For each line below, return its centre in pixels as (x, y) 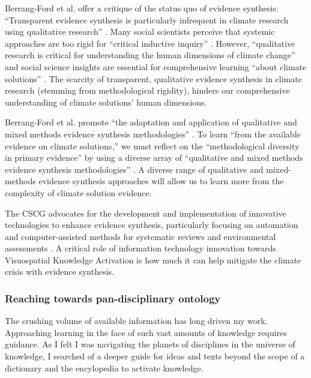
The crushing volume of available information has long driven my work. (136, 321)
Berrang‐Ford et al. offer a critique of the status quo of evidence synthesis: (142, 8)
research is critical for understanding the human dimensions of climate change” (150, 55)
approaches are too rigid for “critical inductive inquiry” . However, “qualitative (150, 43)
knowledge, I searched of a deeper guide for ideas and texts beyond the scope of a (155, 356)
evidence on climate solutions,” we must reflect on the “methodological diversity (152, 145)
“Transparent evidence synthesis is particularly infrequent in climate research (147, 19)
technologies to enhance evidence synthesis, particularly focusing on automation (152, 225)
